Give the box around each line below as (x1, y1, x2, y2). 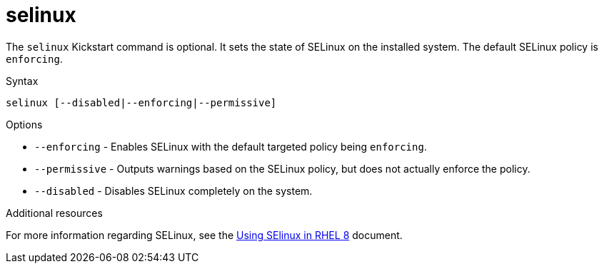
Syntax (6, 74, 39, 87)
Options (6, 118, 43, 131)
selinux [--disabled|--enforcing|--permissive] (6, 96, 277, 108)
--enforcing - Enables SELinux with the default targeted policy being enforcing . (34, 140, 427, 153)
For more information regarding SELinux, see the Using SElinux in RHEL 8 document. (6, 228, 403, 241)
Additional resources (6, 206, 103, 219)
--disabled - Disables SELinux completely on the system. (34, 184, 313, 197)
